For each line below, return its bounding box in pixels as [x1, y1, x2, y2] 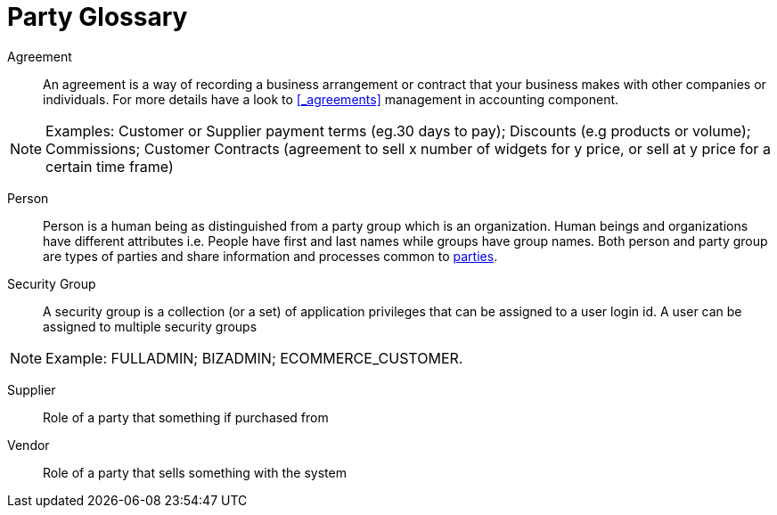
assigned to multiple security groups [43, 318, 258, 334]
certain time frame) [45, 157, 174, 176]
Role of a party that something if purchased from [43, 409, 329, 425]
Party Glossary [7, 2, 188, 32]
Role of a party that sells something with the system [43, 464, 347, 480]
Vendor [7, 437, 50, 453]
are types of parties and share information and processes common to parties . [43, 248, 498, 264]
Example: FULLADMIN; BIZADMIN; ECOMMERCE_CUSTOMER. [45, 348, 463, 367]
